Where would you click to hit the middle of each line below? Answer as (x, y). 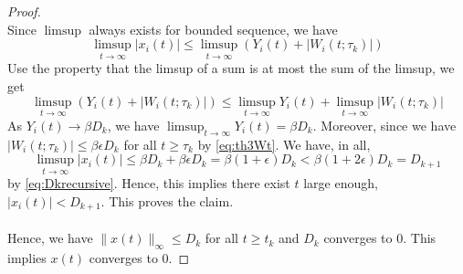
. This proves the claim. (167, 201)
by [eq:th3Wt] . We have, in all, (284, 144)
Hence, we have (50, 238)
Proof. (24, 11)
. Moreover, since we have (384, 125)
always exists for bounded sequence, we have (213, 29)
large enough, (341, 183)
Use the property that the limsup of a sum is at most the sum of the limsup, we (231, 68)
